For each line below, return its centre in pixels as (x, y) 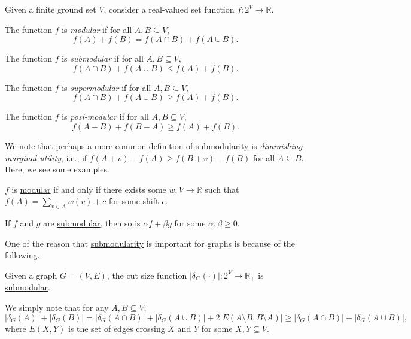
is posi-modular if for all (105, 116)
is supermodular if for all (106, 87)
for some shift (134, 201)
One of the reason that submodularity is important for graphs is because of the (150, 243)
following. (22, 255)
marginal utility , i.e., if (46, 157)
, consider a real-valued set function (169, 9)
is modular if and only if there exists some (89, 189)
